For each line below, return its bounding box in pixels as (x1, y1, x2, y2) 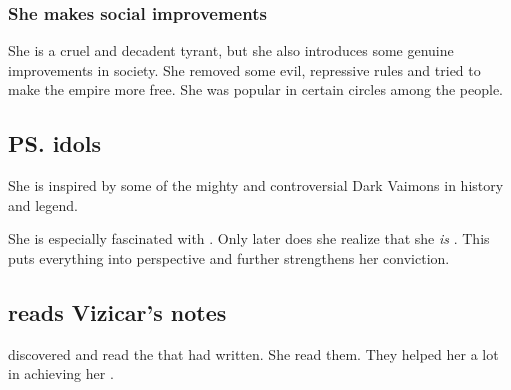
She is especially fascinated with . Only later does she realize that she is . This (8, 228, 490, 249)
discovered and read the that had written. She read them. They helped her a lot (8, 343, 499, 364)
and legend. (8, 194, 79, 215)
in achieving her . (8, 363, 114, 384)
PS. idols (8, 128, 102, 159)
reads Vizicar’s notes (8, 296, 227, 327)
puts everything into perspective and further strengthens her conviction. (8, 247, 450, 268)
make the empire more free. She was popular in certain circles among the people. (8, 79, 504, 100)
